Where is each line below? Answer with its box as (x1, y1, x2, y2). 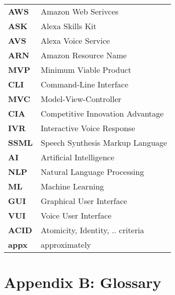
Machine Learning (41, 180, 104, 192)
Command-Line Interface (41, 78, 129, 90)
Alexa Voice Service (41, 35, 110, 46)
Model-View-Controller (41, 93, 122, 105)
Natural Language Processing (41, 166, 144, 177)
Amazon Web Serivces (41, 6, 119, 17)
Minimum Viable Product (41, 64, 131, 75)
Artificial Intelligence (41, 151, 115, 163)
